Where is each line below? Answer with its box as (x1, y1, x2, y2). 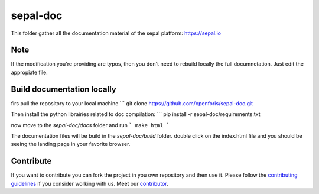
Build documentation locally (11, 84, 116, 94)
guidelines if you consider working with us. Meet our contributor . (11, 180, 168, 187)
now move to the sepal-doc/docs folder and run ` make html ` (11, 121, 170, 128)
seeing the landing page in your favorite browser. (11, 141, 131, 148)
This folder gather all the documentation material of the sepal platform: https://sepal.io (11, 30, 222, 37)
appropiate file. (11, 69, 48, 76)
